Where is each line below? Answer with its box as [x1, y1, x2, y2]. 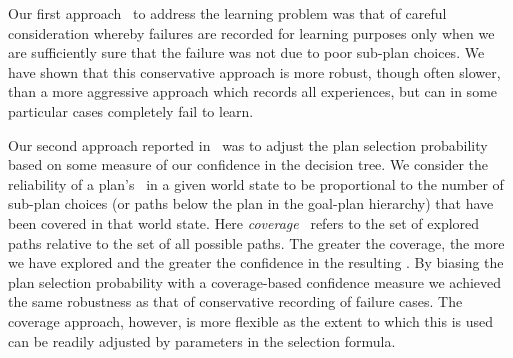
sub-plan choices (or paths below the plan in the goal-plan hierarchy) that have [8, 193, 494, 214]
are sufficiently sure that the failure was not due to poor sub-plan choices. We [8, 42, 485, 63]
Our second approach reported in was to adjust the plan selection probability [8, 134, 488, 155]
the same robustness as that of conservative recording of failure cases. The [8, 291, 463, 312]
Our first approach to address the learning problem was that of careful [8, 3, 447, 23]
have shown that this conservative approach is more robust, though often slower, [8, 61, 501, 82]
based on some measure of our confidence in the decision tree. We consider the [8, 154, 488, 175]
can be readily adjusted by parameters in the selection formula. [8, 330, 396, 351]
